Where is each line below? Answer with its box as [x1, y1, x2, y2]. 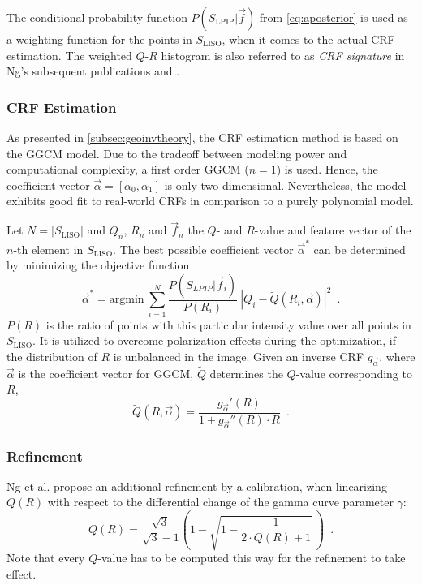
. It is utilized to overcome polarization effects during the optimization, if [32, 332, 396, 349]
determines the [209, 364, 283, 381]
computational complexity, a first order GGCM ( [6, 161, 249, 178]
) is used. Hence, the [276, 161, 378, 178]
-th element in [13, 240, 84, 257]
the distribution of [6, 347, 97, 364]
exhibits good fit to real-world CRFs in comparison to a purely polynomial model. [6, 192, 414, 209]
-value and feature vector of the [254, 222, 411, 239]
